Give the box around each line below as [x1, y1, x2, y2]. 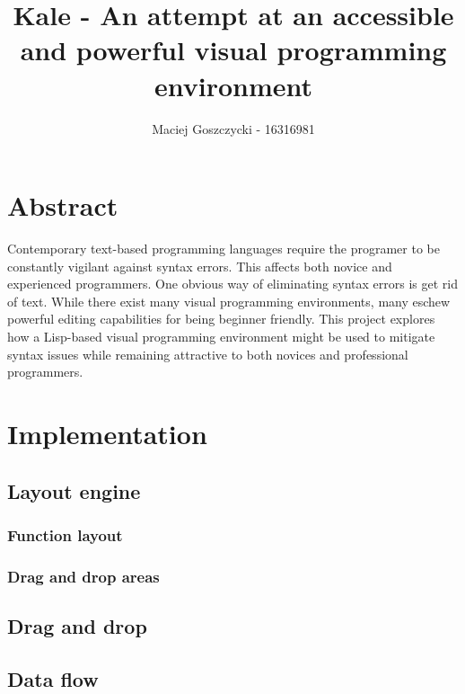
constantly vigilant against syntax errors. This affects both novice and [7, 256, 392, 275]
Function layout [7, 523, 123, 546]
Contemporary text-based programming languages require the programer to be [7, 239, 440, 258]
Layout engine [7, 476, 141, 504]
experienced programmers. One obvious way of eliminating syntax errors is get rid [7, 274, 458, 293]
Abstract [7, 187, 118, 224]
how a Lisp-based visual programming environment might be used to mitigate [7, 327, 435, 345]
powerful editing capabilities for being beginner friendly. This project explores [7, 309, 435, 328]
